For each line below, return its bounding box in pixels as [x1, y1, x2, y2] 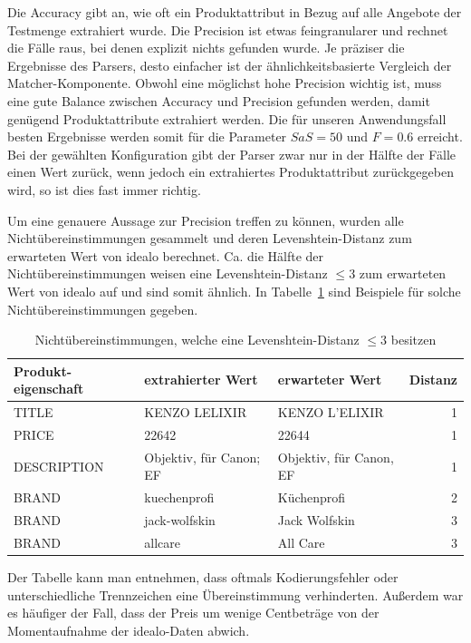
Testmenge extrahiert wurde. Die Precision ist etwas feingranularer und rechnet [7, 20, 448, 39]
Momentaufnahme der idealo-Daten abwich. [7, 620, 250, 639]
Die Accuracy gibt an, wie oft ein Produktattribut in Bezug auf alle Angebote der [7, 3, 462, 21]
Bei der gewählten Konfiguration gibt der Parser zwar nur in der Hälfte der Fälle [7, 144, 457, 163]
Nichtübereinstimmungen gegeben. [7, 299, 198, 318]
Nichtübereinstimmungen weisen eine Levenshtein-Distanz [7, 264, 328, 283]
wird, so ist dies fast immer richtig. [7, 180, 201, 199]
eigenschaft [14, 379, 84, 398]
